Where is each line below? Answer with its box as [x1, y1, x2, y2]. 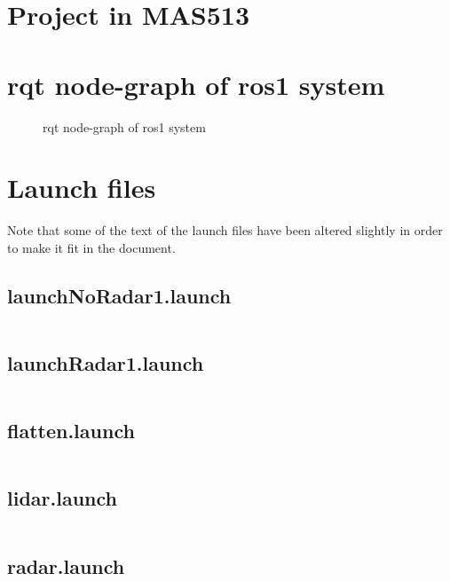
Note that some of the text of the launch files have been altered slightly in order [7, 221, 443, 239]
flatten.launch [7, 417, 135, 444]
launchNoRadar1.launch [7, 281, 232, 309]
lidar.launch [7, 484, 117, 512]
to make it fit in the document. [7, 238, 176, 256]
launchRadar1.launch [7, 349, 204, 376]
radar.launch [7, 552, 125, 579]
